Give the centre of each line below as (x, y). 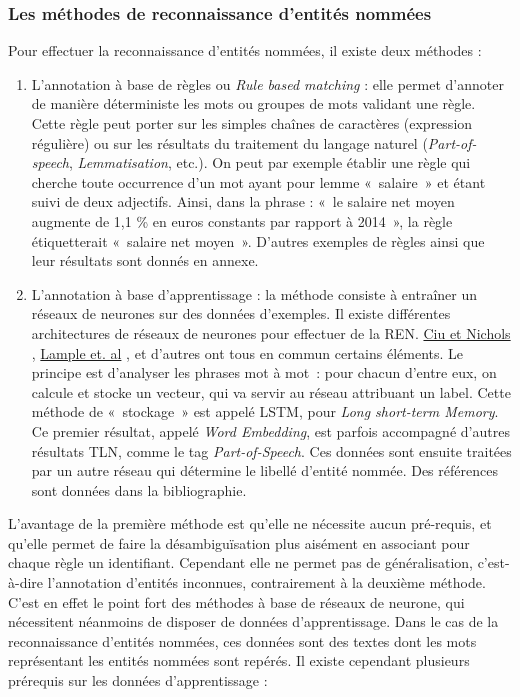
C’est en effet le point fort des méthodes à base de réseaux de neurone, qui (236, 601)
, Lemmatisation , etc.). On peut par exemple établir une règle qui (270, 162)
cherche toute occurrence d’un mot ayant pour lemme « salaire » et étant (258, 181)
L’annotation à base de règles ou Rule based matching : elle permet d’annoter (267, 83)
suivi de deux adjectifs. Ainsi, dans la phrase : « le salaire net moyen (243, 201)
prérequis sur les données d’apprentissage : (138, 680)
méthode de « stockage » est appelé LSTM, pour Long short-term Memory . (265, 411)
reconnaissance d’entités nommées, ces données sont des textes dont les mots (242, 640)
